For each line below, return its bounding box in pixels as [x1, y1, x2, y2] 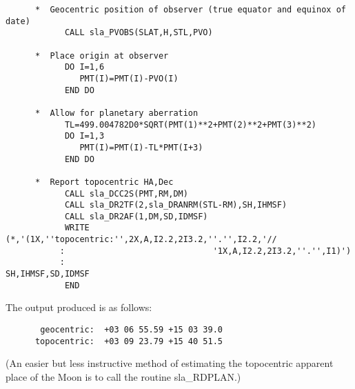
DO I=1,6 [64, 62, 105, 72]
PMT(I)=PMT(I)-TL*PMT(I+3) [79, 142, 203, 152]
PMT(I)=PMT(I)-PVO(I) [79, 73, 179, 83]
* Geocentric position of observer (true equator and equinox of [34, 5, 346, 14]
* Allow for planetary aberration [34, 108, 199, 118]
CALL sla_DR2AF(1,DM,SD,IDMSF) [64, 211, 208, 221]
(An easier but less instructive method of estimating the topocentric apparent [6, 356, 334, 370]
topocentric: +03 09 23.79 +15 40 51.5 [34, 336, 223, 346]
